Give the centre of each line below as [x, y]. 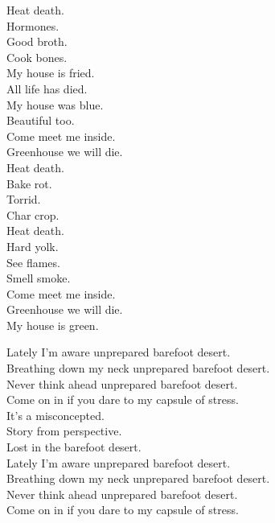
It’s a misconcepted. [55, 415]
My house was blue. [55, 104]
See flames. [33, 262]
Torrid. [24, 199]
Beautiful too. [41, 120]
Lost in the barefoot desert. [74, 447]
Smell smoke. [39, 278]
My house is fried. [51, 73]
